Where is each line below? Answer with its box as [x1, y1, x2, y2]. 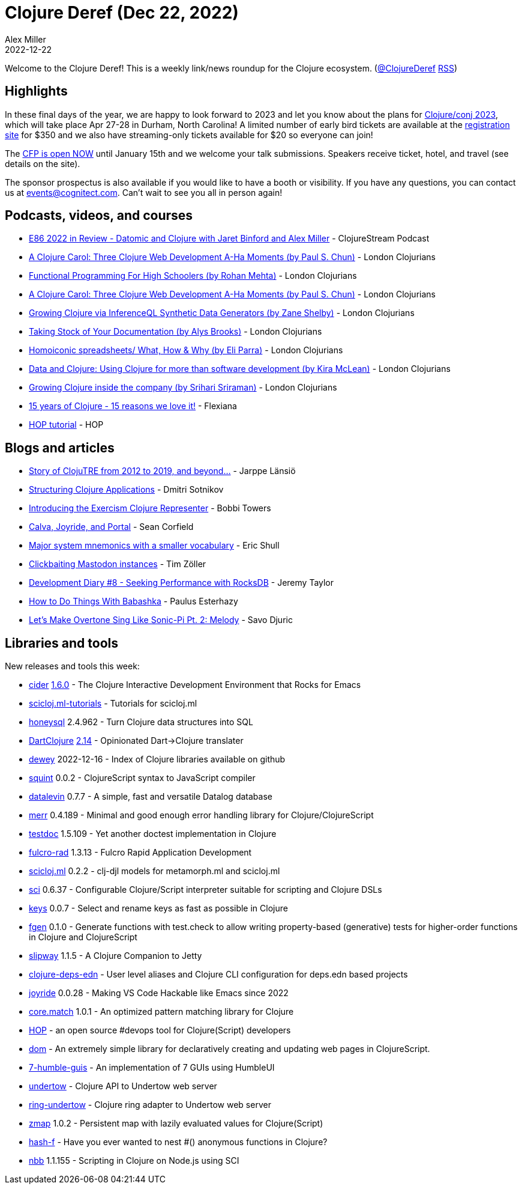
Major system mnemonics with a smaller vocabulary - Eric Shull [29, 540, 280, 551]
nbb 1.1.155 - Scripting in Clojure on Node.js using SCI [29, 1155, 239, 1166]
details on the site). [5, 158, 80, 169]
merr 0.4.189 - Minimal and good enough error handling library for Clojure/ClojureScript [29, 810, 374, 821]
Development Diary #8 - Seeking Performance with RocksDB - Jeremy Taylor [29, 577, 334, 588]
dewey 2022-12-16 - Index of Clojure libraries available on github [29, 754, 286, 765]
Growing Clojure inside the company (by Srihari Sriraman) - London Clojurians [29, 382, 337, 393]
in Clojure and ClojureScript [29, 932, 137, 943]
